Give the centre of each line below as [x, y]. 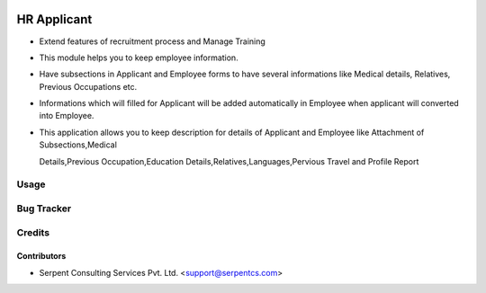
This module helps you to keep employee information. [139, 58]
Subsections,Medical [78, 145]
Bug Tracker [44, 209]
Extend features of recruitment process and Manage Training [152, 41]
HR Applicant [54, 19]
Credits [33, 232]
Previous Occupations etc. [88, 86]
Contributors [41, 256]
